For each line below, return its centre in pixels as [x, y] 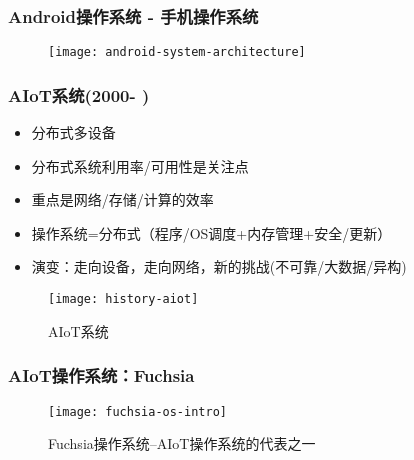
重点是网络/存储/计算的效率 [122, 199]
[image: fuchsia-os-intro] [137, 411]
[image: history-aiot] [123, 299]
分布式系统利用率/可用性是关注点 [140, 165]
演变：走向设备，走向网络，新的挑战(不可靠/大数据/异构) [219, 266]
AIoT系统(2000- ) [79, 94]
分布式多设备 [73, 132]
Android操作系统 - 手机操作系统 [133, 15]
